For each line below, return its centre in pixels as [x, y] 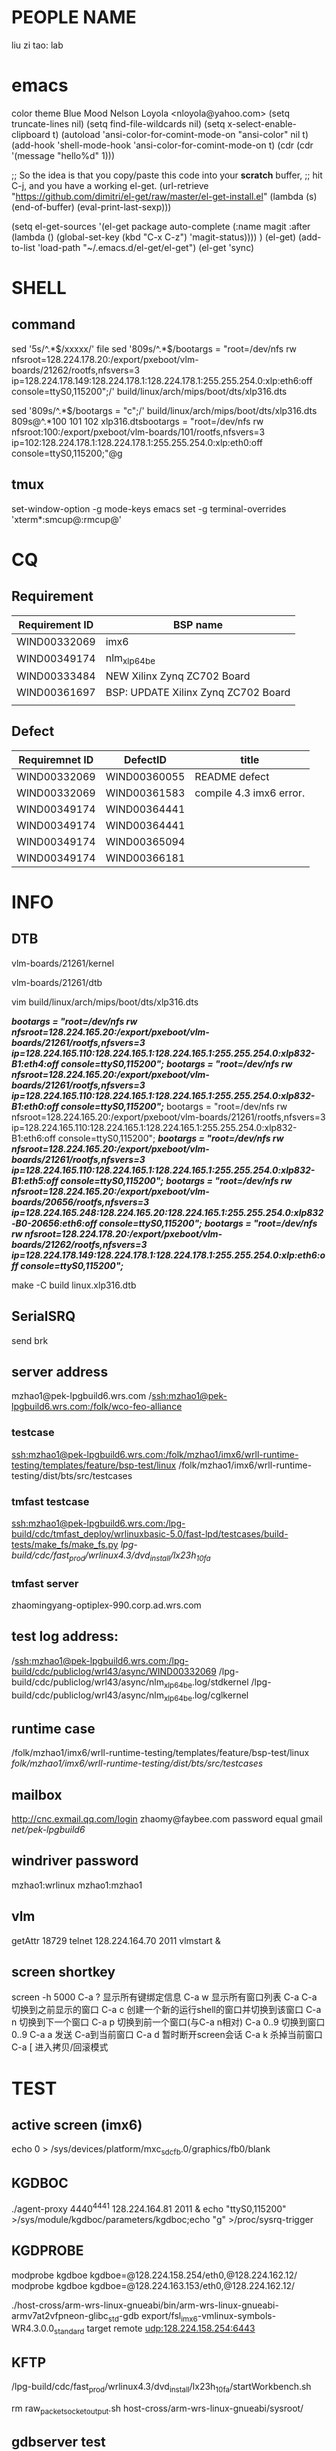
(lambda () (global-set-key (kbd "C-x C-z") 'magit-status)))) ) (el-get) [154, 237]
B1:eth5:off [35, 1180]
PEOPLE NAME [74, 17]
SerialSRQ [43, 1316]
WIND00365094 [145, 841]
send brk [30, 1340]
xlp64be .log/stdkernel [206, 1683]
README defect [232, 776]
